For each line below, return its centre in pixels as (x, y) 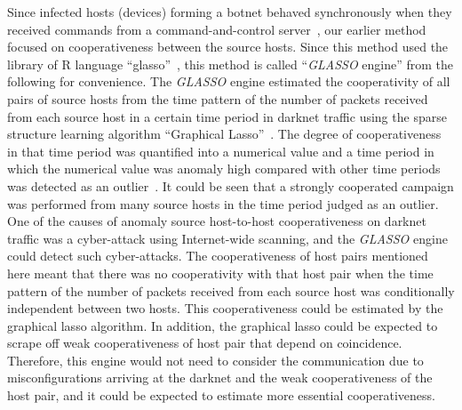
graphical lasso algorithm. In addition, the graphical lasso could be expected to (223, 325)
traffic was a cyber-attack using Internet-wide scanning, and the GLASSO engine (227, 238)
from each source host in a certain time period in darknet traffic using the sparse (227, 116)
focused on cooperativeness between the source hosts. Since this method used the (228, 47)
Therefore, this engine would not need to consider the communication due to (215, 360)
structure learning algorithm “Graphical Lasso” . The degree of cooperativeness (224, 134)
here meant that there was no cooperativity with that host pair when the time (220, 273)
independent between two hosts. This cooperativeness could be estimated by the (225, 308)
